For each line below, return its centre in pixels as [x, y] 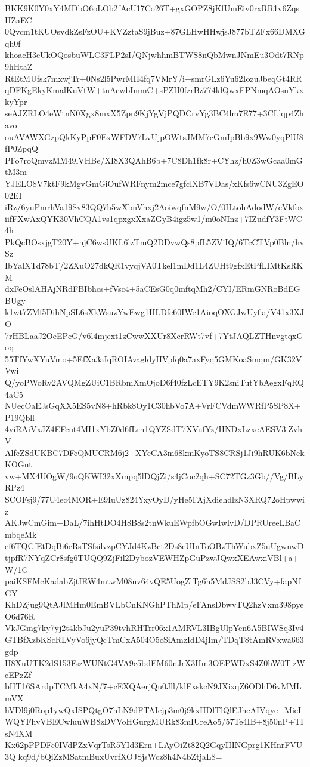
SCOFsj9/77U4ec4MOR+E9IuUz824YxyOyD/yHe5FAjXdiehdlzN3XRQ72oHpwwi [155, 499]
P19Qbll [20, 417]
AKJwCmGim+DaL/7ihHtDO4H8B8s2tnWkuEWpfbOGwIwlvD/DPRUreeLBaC [153, 523]
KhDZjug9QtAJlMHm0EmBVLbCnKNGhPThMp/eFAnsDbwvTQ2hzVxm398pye [154, 604]
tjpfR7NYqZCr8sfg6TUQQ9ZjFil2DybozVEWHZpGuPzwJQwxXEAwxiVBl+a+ [152, 557]
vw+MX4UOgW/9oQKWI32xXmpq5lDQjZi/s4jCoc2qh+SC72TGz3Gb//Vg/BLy [154, 475]
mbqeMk [21, 534]
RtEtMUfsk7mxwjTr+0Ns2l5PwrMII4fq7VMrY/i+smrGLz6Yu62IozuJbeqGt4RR [154, 78]
